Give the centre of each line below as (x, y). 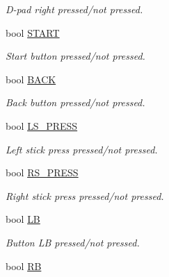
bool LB (23, 219)
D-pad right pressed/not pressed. (74, 9)
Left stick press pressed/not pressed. (82, 149)
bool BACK (31, 79)
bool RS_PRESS (42, 173)
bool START (33, 32)
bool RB (24, 266)
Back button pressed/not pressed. (75, 102)
